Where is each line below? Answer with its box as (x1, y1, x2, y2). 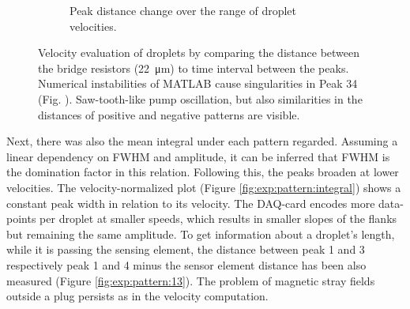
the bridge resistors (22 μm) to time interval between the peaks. (38, 59, 349, 76)
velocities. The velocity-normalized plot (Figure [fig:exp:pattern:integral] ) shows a (6, 179, 401, 195)
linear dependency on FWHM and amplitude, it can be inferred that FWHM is (6, 148, 390, 164)
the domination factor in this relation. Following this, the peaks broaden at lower (6, 164, 399, 180)
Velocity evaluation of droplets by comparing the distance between (38, 44, 360, 61)
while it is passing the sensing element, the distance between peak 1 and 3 (6, 241, 365, 258)
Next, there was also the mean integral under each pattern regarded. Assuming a (6, 133, 398, 149)
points (6, 210, 36, 227)
